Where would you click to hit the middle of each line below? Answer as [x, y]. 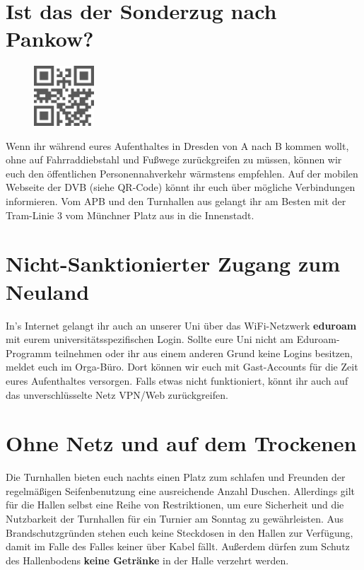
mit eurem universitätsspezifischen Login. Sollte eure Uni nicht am [149, 339]
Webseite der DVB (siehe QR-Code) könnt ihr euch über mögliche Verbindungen [181, 187]
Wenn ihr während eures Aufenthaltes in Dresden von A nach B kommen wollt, [177, 145]
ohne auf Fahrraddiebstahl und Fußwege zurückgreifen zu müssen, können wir [174, 159]
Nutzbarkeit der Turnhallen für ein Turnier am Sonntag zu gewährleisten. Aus [175, 519]
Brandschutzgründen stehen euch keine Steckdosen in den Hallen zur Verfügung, [180, 532]
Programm [29, 353]
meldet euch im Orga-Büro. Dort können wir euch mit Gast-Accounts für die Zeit [182, 367]
